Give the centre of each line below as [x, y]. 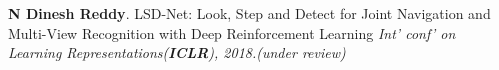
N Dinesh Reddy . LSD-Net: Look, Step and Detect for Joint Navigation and [249, 13]
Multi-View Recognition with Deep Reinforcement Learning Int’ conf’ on [232, 32]
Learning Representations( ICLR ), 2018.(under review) [177, 52]
